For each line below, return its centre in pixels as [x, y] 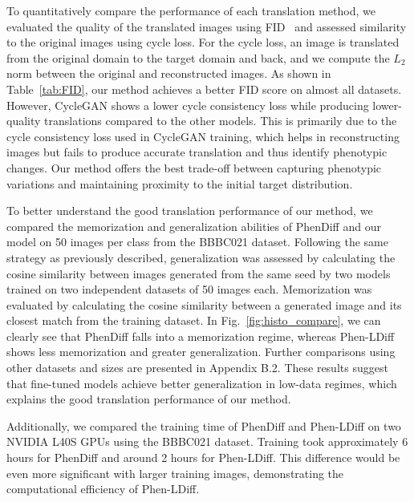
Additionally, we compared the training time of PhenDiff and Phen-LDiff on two [204, 425]
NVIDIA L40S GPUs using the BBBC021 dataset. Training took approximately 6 [207, 441]
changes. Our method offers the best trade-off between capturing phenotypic [194, 167]
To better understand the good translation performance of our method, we [190, 211]
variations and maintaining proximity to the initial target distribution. [180, 183]
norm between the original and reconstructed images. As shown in [169, 73]
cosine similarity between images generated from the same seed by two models [199, 273]
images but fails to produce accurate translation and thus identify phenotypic [197, 152]
